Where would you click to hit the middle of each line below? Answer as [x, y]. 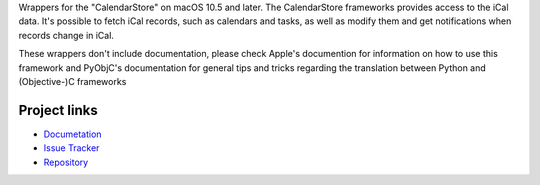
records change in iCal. [66, 35]
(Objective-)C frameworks [72, 81]
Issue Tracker [71, 148]
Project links [58, 110]
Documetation [72, 134]
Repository [66, 162]
